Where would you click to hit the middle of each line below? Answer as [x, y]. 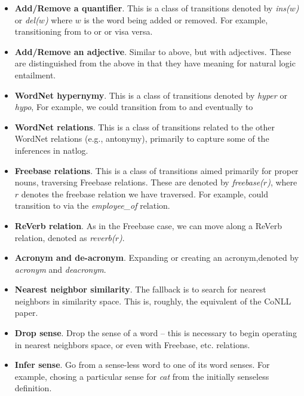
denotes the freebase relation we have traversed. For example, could [145, 194]
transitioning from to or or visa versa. [84, 31]
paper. [26, 313]
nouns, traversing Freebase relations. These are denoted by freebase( [139, 182]
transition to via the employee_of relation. [92, 205]
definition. [33, 388]
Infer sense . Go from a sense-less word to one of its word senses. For [142, 365]
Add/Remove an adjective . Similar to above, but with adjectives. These [153, 51]
